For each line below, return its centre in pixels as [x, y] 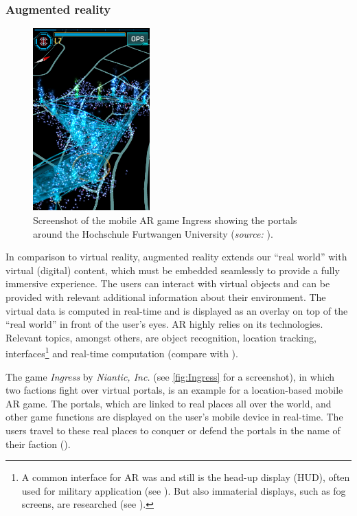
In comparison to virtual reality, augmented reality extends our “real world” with [176, 257]
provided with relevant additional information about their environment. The [166, 296]
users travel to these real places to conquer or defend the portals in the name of [173, 430]
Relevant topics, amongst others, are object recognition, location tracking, [161, 337]
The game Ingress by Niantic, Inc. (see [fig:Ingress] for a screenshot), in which [170, 376]
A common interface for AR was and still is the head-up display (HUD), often [186, 477]
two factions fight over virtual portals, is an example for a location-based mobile [174, 390]
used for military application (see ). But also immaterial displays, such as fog [184, 490]
